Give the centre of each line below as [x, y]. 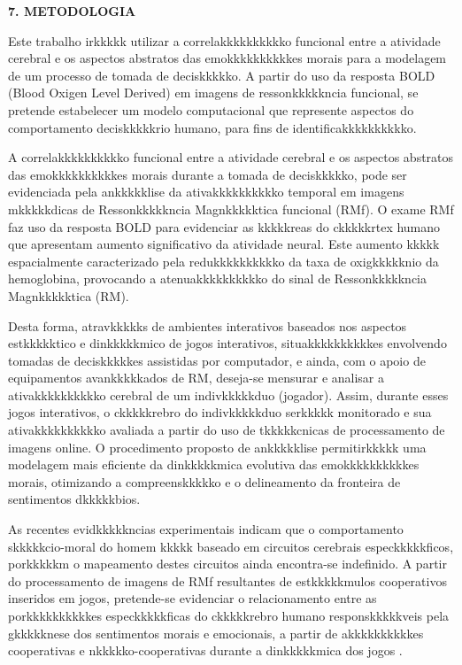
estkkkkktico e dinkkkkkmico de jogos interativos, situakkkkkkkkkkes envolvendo [227, 343]
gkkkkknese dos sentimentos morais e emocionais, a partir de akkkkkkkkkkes [216, 633]
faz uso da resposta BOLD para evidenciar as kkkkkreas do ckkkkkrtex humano [224, 226]
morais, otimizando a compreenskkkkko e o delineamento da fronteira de [204, 481]
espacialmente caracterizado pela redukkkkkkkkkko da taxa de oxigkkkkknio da [223, 261]
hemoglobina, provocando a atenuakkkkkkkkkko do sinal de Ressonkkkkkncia [218, 278]
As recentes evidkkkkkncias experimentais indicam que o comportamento [206, 529]
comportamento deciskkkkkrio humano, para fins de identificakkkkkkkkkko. [212, 127]
